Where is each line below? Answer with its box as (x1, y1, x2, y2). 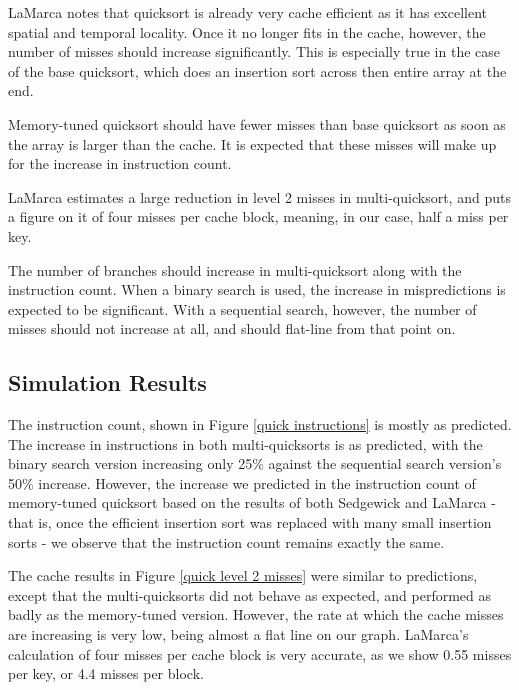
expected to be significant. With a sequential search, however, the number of (8, 298, 477, 319)
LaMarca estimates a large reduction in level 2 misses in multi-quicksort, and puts (8, 186, 511, 207)
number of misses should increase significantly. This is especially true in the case (8, 41, 501, 62)
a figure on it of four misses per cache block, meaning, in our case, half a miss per (8, 206, 509, 227)
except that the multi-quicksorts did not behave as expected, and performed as (8, 584, 492, 605)
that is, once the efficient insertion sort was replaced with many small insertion (8, 512, 492, 533)
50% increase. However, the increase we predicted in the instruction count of (8, 472, 476, 493)
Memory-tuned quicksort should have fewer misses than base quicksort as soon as (8, 113, 506, 134)
